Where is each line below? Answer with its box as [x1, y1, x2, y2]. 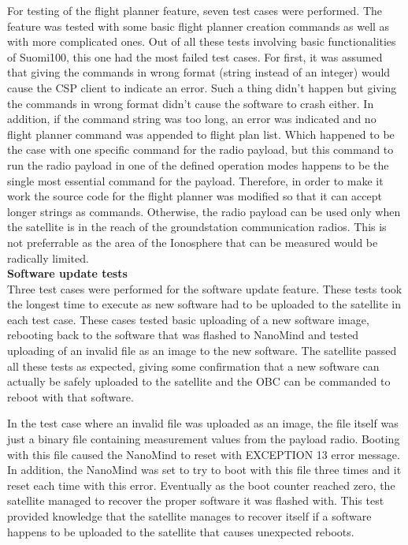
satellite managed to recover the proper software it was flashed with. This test [7, 492, 384, 509]
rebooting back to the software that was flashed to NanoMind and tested [7, 327, 359, 343]
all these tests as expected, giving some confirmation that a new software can [7, 357, 380, 374]
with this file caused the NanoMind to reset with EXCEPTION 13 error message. [7, 446, 400, 462]
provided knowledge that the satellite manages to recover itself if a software [7, 508, 372, 524]
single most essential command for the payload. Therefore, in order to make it [7, 172, 384, 189]
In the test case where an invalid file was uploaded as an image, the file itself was [7, 415, 399, 431]
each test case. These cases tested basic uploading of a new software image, [7, 311, 369, 327]
